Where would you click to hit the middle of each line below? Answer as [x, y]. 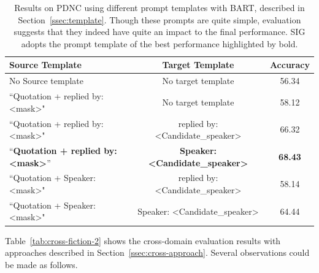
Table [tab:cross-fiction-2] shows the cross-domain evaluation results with [143, 240]
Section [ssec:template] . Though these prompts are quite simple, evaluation [159, 19]
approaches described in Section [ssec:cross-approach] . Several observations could [157, 252]
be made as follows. [41, 264]
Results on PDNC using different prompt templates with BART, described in [159, 7]
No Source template [46, 81]
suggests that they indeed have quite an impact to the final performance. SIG [159, 32]
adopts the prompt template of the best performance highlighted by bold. [159, 43]
